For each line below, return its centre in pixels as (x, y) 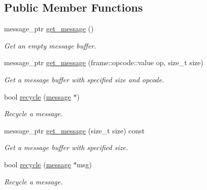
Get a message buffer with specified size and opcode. (84, 79)
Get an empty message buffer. (50, 45)
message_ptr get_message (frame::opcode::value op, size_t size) (104, 62)
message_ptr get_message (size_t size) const (74, 130)
